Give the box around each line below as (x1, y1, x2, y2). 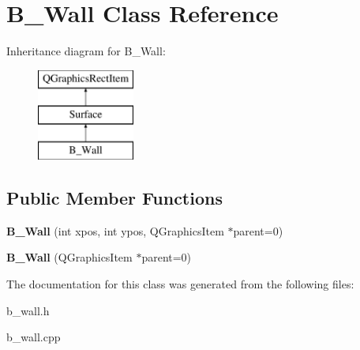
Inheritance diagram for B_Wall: (6, 43, 166, 59)
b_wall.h (6, 302, 50, 318)
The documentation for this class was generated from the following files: (6, 276, 354, 292)
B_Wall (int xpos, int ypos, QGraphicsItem (6, 222, 224, 239)
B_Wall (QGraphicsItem (6, 249, 133, 265)
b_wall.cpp (6, 329, 61, 345)
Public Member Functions (6, 186, 223, 210)
